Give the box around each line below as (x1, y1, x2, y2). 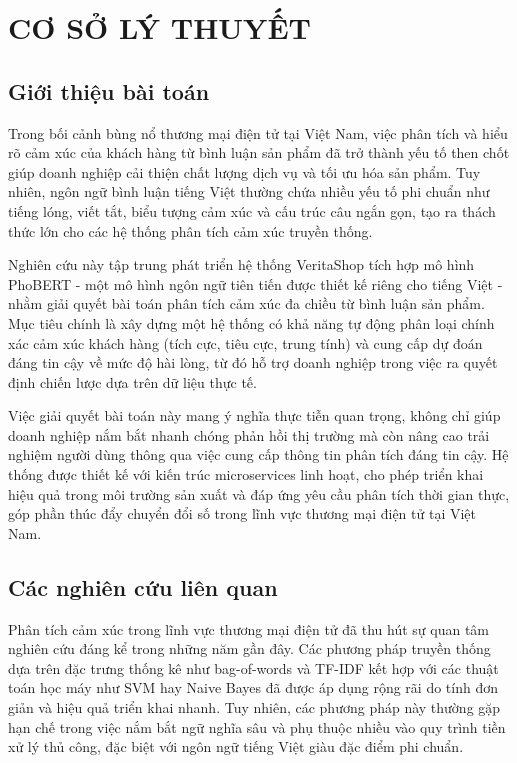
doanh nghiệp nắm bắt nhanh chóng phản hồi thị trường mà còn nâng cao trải (8, 424, 490, 445)
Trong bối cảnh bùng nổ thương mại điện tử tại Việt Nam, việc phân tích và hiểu (8, 122, 508, 143)
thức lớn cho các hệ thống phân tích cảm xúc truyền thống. (8, 220, 373, 241)
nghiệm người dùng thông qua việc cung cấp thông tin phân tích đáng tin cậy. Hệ (8, 444, 509, 465)
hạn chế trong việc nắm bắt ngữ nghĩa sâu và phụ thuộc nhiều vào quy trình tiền (8, 716, 506, 737)
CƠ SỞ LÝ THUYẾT (8, 7, 312, 48)
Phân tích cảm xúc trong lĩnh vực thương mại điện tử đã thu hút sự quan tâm (8, 618, 490, 639)
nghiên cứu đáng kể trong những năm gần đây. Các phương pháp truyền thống (8, 638, 491, 659)
